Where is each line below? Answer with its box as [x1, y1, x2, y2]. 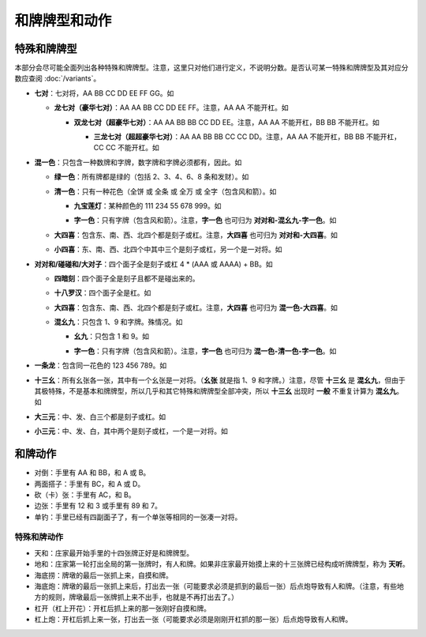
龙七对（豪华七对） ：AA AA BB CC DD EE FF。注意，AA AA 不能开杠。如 [54, 103, 289, 112]
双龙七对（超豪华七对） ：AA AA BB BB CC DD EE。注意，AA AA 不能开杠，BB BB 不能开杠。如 [73, 117, 380, 126]
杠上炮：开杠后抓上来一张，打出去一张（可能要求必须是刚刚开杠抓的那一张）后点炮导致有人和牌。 [34, 615, 353, 624]
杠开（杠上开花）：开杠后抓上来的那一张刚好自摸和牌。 [34, 603, 211, 612]
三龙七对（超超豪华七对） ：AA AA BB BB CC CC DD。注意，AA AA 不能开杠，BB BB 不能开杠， [93, 132, 402, 141]
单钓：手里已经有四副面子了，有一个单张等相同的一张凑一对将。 [34, 512, 242, 522]
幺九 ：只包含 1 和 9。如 [73, 332, 150, 341]
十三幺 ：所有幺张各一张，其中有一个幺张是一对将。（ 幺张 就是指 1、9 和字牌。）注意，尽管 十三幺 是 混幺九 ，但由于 [34, 375, 406, 385]
